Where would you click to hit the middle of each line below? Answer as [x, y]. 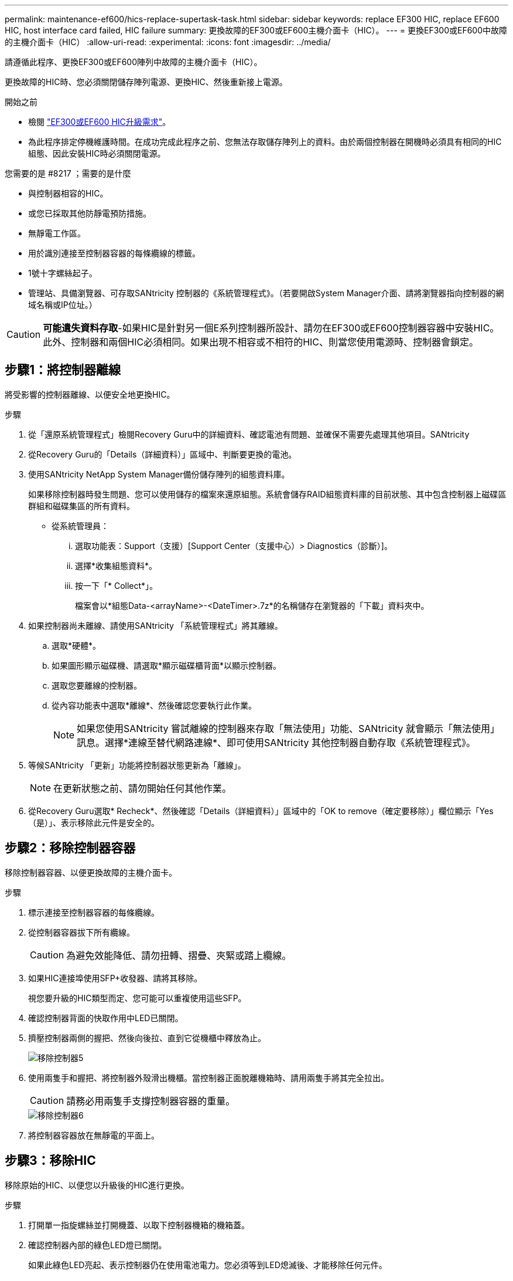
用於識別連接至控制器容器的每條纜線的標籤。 [114, 253]
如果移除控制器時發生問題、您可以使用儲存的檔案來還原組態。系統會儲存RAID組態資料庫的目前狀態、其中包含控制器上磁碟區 [267, 494]
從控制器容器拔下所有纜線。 [81, 932]
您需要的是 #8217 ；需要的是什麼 [68, 173]
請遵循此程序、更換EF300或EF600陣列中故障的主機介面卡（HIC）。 [134, 62]
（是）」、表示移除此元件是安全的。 [94, 822]
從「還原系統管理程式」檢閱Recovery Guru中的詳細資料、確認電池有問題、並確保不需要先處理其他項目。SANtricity [249, 434]
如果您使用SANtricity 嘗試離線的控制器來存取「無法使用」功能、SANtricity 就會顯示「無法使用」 [288, 728]
